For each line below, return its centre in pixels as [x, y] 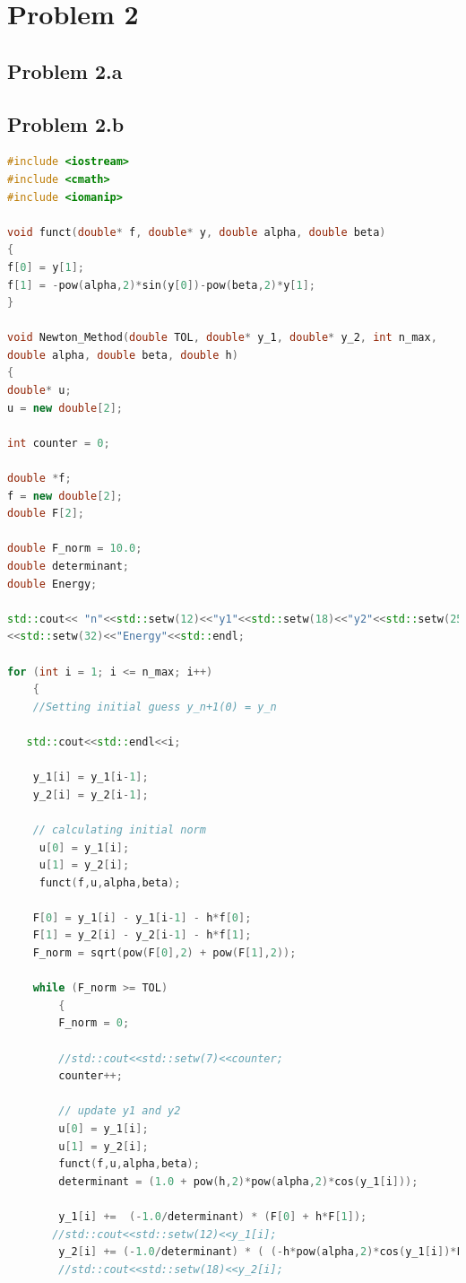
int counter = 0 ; [59, 443]
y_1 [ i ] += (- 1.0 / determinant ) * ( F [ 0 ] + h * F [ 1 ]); [213, 1216]
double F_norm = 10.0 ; [75, 549]
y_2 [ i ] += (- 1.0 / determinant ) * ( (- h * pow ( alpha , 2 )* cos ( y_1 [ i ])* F [261, 1252]
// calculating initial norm [119, 829]
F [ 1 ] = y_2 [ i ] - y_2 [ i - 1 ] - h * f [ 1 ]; [142, 935]
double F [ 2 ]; [46, 514]
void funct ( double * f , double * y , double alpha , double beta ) [197, 232]
